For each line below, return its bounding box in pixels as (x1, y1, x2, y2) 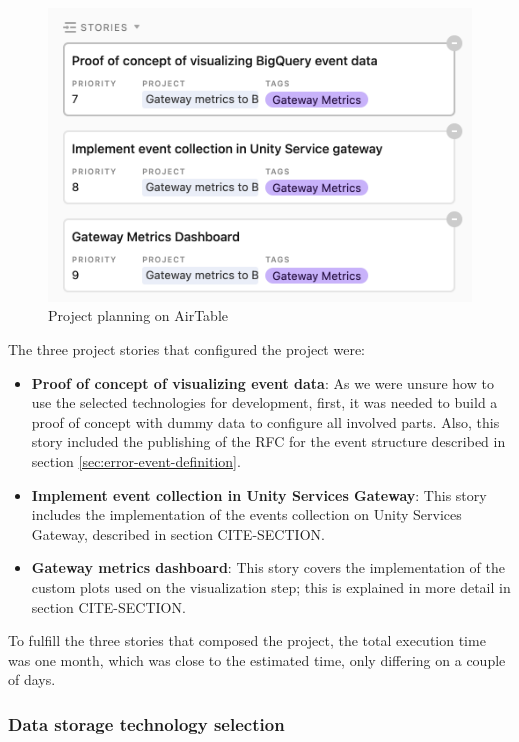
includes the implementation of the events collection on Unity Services (31, 504, 462, 525)
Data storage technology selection (8, 711, 285, 736)
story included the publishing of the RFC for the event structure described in (31, 431, 506, 452)
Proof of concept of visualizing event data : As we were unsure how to (31, 372, 494, 393)
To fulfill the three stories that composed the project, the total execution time (8, 630, 486, 651)
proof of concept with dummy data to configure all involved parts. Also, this (31, 411, 500, 432)
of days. (8, 669, 56, 690)
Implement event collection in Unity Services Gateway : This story (31, 484, 487, 505)
